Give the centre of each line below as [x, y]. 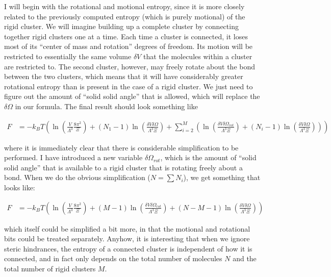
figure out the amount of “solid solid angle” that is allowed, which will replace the [132, 96]
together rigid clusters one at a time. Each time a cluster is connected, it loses [126, 36]
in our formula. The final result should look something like [106, 106]
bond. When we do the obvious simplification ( [77, 177]
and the [245, 258]
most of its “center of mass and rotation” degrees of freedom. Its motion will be [129, 46]
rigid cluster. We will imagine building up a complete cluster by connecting [121, 26]
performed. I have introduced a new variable [73, 157]
